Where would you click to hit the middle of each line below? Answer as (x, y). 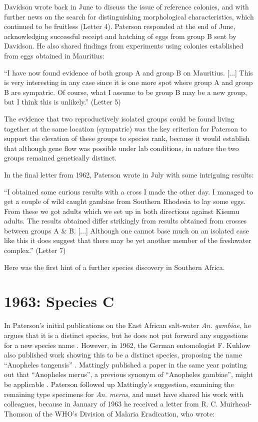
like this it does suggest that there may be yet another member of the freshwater (128, 240)
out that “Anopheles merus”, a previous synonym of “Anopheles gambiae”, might (128, 374)
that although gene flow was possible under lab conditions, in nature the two (121, 148)
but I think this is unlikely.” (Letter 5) (62, 102)
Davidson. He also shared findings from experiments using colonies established (124, 46)
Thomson (18, 413)
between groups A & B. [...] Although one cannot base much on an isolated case (126, 230)
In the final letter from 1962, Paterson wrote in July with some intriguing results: (129, 174)
